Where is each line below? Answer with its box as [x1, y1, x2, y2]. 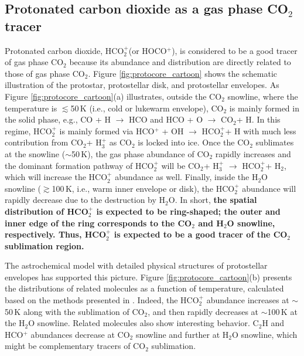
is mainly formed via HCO [59, 124, 155, 137]
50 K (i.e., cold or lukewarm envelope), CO [70, 101, 224, 114]
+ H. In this [236, 113, 281, 126]
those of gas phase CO [5, 67, 85, 79]
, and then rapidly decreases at [148, 305, 259, 317]
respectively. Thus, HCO [5, 228, 107, 240]
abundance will [242, 182, 296, 194]
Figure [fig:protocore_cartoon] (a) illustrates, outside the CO [5, 90, 222, 102]
